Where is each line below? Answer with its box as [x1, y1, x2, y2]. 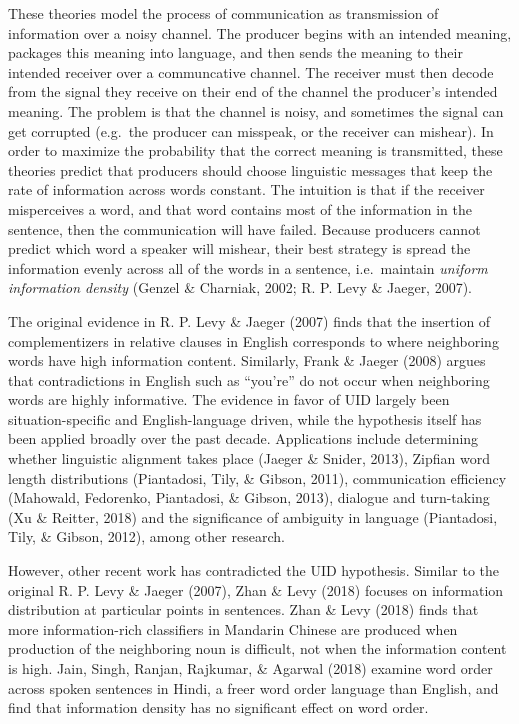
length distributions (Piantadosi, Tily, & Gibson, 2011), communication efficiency [8, 467, 507, 488]
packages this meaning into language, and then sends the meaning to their [8, 42, 463, 63]
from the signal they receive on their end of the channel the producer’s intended [8, 81, 498, 102]
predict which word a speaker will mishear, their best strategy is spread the [8, 238, 471, 259]
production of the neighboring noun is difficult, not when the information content [8, 638, 507, 659]
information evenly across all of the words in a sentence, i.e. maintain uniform [8, 257, 488, 278]
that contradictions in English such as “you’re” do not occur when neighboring [8, 369, 490, 390]
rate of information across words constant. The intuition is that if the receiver [8, 179, 485, 200]
